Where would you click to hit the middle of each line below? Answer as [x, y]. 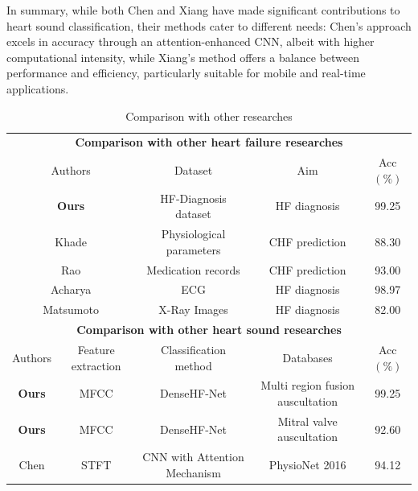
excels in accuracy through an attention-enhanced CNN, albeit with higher [191, 41]
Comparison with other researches [209, 116]
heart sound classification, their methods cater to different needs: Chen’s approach [209, 25]
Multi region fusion [308, 385]
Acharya [71, 289]
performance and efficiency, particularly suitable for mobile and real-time [186, 73]
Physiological [193, 234]
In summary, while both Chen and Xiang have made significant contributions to [203, 10]
